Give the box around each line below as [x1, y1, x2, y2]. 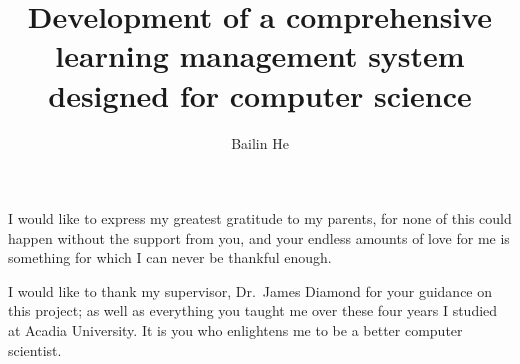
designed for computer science [48, 74, 472, 115]
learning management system [55, 35, 465, 76]
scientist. [8, 339, 62, 360]
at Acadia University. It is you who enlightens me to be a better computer [8, 320, 463, 341]
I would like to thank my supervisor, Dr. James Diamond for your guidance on [8, 280, 493, 301]
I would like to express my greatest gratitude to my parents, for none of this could [8, 208, 512, 229]
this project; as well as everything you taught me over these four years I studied [8, 300, 498, 321]
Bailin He [231, 132, 289, 153]
